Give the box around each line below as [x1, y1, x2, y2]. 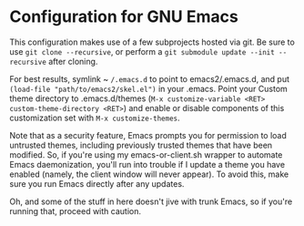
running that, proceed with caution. [9, 205, 141, 216]
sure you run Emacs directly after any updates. [9, 178, 185, 189]
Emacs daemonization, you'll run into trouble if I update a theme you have [9, 159, 285, 169]
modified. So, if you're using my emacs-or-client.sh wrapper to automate [9, 149, 283, 160]
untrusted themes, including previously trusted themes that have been [9, 139, 273, 150]
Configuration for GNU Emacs [9, 6, 238, 27]
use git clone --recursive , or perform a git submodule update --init [9, 46, 275, 56]
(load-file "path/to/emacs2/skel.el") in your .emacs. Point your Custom [9, 83, 289, 94]
